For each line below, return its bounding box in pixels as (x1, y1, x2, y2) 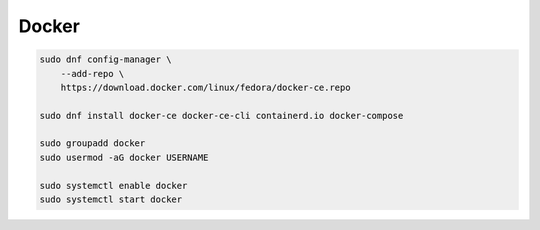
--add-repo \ (60, 68, 125, 79)
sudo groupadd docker (39, 138, 146, 149)
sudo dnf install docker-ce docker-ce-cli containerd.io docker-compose (39, 110, 404, 121)
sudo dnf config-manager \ (39, 54, 172, 65)
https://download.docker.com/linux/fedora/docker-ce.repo (60, 81, 351, 93)
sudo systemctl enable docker (39, 180, 188, 191)
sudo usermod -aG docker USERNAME (39, 151, 209, 163)
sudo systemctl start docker (39, 194, 183, 205)
